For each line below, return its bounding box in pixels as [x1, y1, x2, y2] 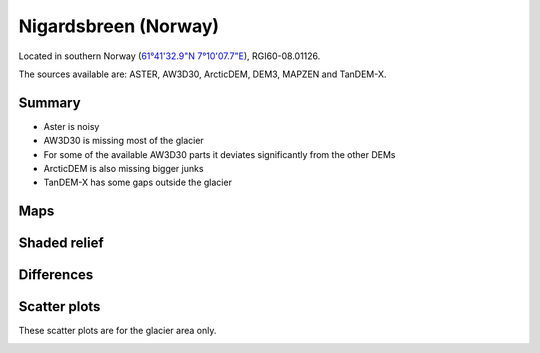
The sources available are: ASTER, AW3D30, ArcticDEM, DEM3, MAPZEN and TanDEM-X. [18, 68, 387, 80]
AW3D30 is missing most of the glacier [43, 135, 204, 147]
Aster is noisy [43, 120, 100, 132]
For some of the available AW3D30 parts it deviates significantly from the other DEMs [43, 148, 396, 160]
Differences [18, 266, 94, 284]
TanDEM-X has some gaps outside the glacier [43, 176, 232, 189]
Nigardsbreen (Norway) [18, 15, 220, 37]
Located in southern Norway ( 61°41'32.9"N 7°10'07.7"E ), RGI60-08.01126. [18, 50, 321, 62]
